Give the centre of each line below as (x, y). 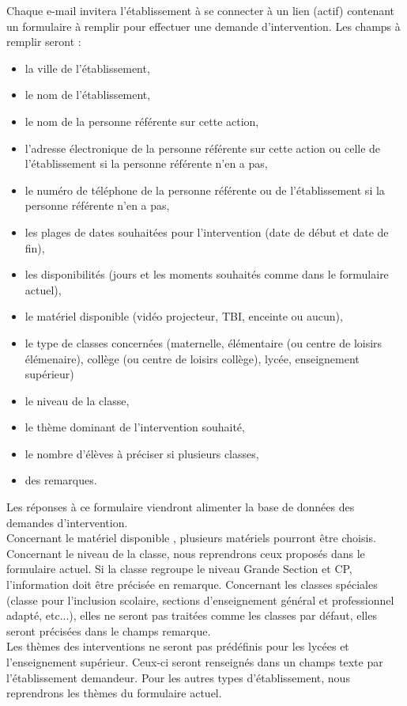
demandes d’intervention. (67, 522)
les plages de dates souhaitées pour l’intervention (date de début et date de (207, 232)
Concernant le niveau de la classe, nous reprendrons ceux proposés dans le (186, 553)
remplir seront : (44, 42)
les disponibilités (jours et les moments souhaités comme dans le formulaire (207, 274)
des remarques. (61, 480)
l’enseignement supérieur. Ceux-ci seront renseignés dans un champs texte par (195, 662)
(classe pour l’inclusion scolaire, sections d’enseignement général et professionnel (200, 600)
